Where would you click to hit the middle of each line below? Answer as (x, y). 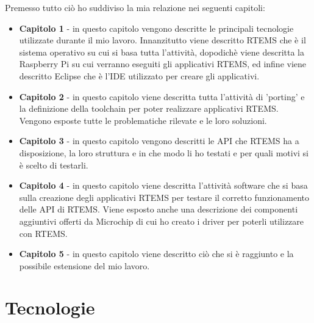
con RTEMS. (43, 233)
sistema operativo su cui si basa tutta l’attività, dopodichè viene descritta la (162, 52)
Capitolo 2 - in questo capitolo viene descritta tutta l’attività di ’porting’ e (162, 96)
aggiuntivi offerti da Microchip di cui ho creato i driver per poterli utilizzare (162, 221)
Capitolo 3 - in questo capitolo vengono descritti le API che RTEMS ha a (159, 141)
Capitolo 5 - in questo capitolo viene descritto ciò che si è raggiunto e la (156, 254)
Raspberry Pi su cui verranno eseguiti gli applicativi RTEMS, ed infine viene (163, 64)
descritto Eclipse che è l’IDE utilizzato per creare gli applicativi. (139, 75)
